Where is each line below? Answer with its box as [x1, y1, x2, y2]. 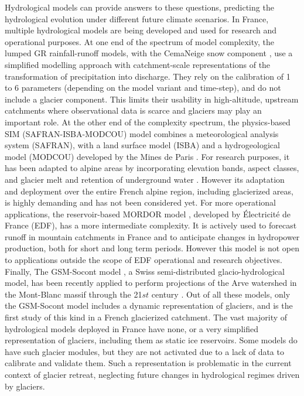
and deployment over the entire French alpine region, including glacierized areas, [5, 185, 293, 197]
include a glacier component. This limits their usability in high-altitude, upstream [5, 93, 299, 105]
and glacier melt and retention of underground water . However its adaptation [5, 173, 285, 185]
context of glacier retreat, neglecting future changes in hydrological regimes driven [5, 368, 300, 380]
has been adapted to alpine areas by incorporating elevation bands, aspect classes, [5, 162, 299, 174]
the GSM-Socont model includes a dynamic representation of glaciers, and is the [5, 299, 293, 312]
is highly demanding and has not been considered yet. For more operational [5, 196, 276, 209]
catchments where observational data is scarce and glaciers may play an [5, 104, 262, 117]
